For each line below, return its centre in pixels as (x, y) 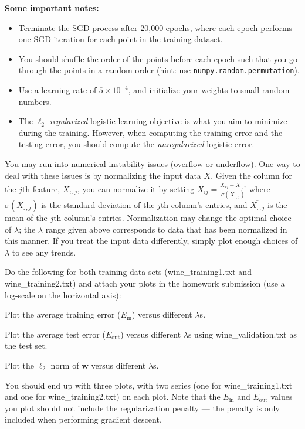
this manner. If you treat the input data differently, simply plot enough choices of (151, 241)
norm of (65, 365)
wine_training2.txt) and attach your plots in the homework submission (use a (145, 283)
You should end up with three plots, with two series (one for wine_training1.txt (149, 385)
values (282, 396)
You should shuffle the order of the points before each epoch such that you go (158, 58)
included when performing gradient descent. (83, 419)
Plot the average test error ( (55, 334)
